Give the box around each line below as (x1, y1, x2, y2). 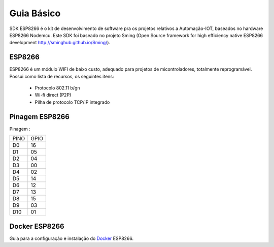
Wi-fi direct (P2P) (35, 92, 72, 98)
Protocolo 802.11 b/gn (35, 85, 80, 91)
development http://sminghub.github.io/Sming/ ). (9, 40, 111, 46)
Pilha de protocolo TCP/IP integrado (35, 99, 110, 105)
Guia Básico (9, 8, 61, 19)
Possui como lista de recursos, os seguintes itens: (9, 73, 114, 79)
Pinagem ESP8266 (9, 112, 70, 121)
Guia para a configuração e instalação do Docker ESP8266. (9, 235, 134, 241)
